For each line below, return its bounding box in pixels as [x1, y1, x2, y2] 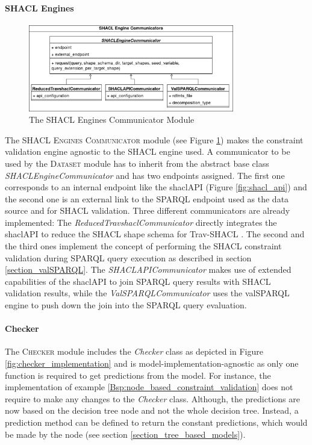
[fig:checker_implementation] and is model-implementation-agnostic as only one [5, 357, 299, 370]
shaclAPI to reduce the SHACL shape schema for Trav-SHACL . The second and [5, 228, 305, 240]
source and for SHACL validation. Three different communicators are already [5, 204, 290, 217]
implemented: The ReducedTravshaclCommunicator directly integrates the [5, 216, 277, 228]
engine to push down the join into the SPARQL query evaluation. [5, 299, 247, 311]
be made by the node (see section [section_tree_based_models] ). [5, 428, 246, 440]
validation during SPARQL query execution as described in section [5, 251, 252, 264]
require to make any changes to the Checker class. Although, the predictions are [5, 392, 300, 405]
